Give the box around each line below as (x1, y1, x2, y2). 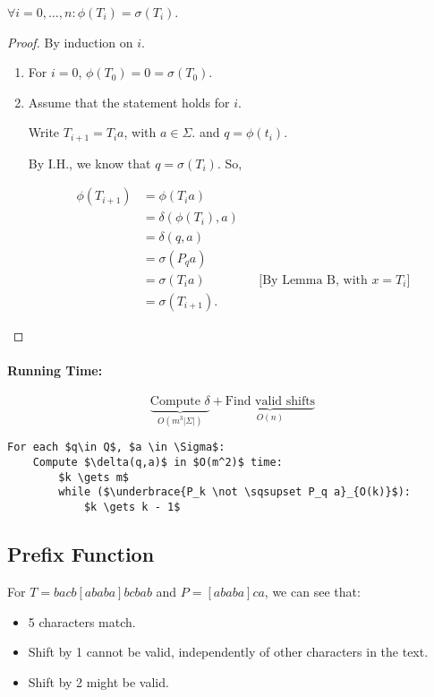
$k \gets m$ (58, 470, 130, 484)
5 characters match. (28, 612, 136, 631)
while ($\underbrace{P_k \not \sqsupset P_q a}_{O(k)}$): (58, 486, 412, 499)
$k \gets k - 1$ (83, 501, 181, 514)
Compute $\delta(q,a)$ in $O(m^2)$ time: (32, 456, 283, 469)
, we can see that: (264, 581, 361, 600)
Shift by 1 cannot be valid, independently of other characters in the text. (28, 642, 429, 661)
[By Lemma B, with (259, 273, 368, 287)
